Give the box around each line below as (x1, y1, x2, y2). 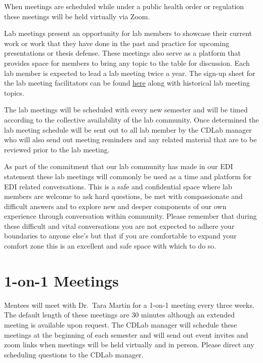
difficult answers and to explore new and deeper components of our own (4, 200, 227, 211)
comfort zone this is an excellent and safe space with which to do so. (4, 240, 216, 251)
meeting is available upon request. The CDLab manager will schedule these (4, 319, 237, 330)
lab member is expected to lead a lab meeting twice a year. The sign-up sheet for (4, 67, 255, 78)
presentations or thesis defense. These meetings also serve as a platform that (4, 48, 241, 58)
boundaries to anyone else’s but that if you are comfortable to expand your (4, 230, 237, 241)
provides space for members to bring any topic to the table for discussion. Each (4, 57, 250, 68)
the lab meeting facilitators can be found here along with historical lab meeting (4, 77, 250, 88)
